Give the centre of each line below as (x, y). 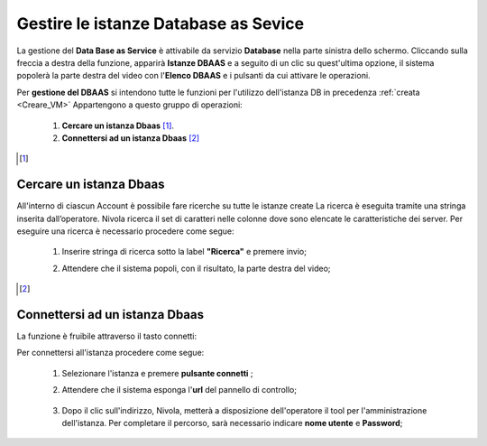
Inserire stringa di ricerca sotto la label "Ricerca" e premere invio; (184, 252)
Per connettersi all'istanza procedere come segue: (110, 353)
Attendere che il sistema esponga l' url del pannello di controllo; (179, 390)
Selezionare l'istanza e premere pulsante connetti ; (157, 373)
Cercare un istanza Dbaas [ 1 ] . (118, 125)
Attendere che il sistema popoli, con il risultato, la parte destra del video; (196, 268)
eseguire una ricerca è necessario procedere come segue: (125, 231)
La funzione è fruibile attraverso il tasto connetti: (107, 336)
